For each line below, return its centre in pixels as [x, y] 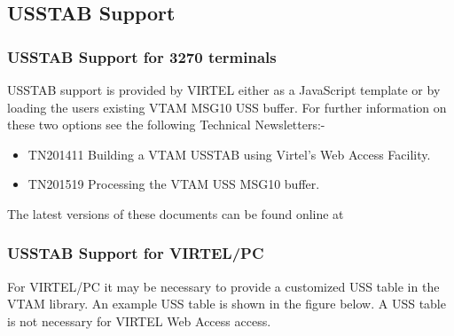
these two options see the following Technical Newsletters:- [166, 125]
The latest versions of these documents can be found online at [176, 213]
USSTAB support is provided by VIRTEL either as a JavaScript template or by [224, 90]
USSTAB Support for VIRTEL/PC [136, 253]
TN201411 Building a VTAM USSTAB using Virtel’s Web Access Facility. [229, 154]
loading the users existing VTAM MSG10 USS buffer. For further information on [227, 107]
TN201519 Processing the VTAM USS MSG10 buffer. [174, 184]
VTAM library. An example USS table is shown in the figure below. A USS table [227, 304]
